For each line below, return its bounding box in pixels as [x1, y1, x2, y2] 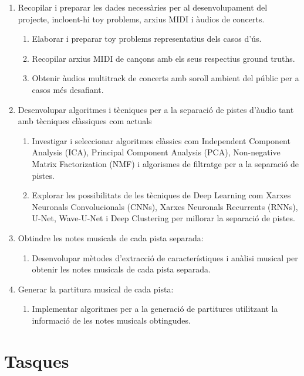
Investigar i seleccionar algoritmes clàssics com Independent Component [32, 134, 291, 147]
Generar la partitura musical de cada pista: [18, 282, 174, 295]
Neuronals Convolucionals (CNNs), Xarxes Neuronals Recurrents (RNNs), [32, 200, 298, 212]
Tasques [4, 348, 69, 372]
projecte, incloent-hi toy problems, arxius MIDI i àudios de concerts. [18, 12, 265, 25]
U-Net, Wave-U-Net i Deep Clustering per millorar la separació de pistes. [32, 212, 295, 224]
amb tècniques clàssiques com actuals [18, 115, 152, 127]
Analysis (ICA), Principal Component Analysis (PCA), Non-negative [32, 146, 281, 158]
